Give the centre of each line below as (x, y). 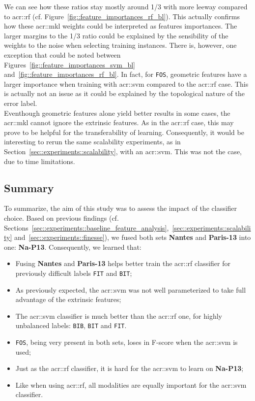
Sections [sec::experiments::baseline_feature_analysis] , (86, 227)
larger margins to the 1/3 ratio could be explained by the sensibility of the (116, 35)
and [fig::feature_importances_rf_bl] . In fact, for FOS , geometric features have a (126, 74)
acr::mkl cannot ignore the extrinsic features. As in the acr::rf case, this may (119, 122)
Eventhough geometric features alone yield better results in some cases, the (117, 113)
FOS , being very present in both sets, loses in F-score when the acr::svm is (127, 342)
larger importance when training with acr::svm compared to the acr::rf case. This (126, 84)
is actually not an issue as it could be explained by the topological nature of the (124, 93)
